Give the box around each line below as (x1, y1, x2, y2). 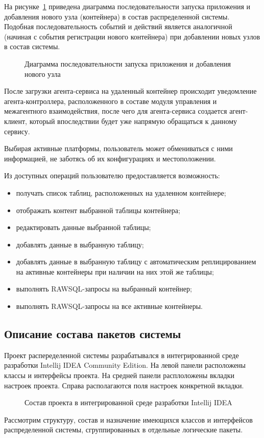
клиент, (4, 115, 27, 126)
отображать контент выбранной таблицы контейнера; (16, 204, 180, 215)
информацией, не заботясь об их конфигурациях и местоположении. (4, 153, 216, 163)
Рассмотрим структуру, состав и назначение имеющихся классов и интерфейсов (4, 414, 253, 425)
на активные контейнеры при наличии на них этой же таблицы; (16, 266, 214, 277)
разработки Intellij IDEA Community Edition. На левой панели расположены (4, 360, 246, 370)
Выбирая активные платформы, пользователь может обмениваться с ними (4, 143, 233, 154)
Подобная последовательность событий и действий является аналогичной (4, 21, 232, 32)
